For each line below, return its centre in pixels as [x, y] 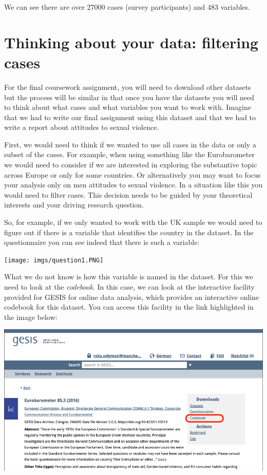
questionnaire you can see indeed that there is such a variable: [102, 242]
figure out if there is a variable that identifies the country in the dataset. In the [129, 232]
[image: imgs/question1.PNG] [54, 260]
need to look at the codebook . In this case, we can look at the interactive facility [130, 287]
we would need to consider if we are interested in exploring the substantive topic [131, 165]
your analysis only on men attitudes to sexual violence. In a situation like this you [133, 185]
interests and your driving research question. [74, 205]
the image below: [31, 317]
